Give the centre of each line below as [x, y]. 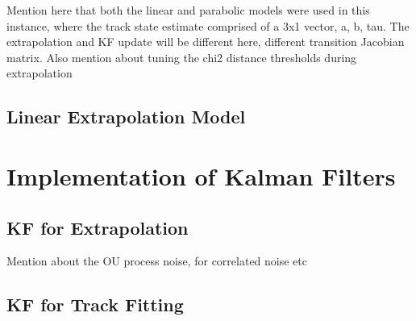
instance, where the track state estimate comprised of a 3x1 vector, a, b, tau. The [208, 25]
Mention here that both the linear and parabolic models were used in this [188, 10]
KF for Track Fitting [95, 304]
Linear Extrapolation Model [126, 117]
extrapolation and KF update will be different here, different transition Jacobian [206, 42]
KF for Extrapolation [98, 227]
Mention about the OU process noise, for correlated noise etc [157, 261]
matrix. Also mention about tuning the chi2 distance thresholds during [182, 57]
